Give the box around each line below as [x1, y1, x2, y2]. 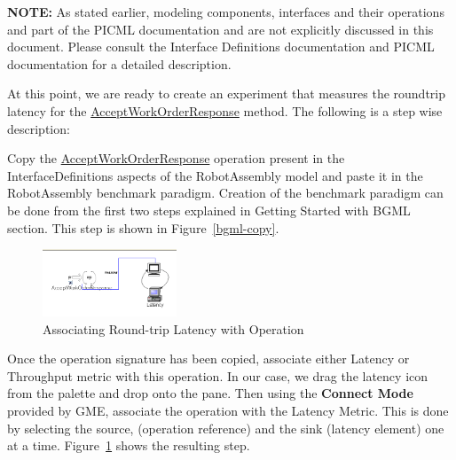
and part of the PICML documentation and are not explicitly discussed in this [7, 19, 434, 38]
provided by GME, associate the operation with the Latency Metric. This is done [7, 402, 449, 420]
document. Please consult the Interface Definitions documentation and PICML [7, 37, 435, 56]
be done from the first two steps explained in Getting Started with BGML [7, 200, 411, 219]
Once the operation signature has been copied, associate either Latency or [7, 349, 410, 368]
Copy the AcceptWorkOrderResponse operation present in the [7, 149, 345, 168]
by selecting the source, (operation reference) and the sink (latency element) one [7, 418, 444, 437]
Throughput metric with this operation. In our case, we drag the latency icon [7, 366, 428, 385]
